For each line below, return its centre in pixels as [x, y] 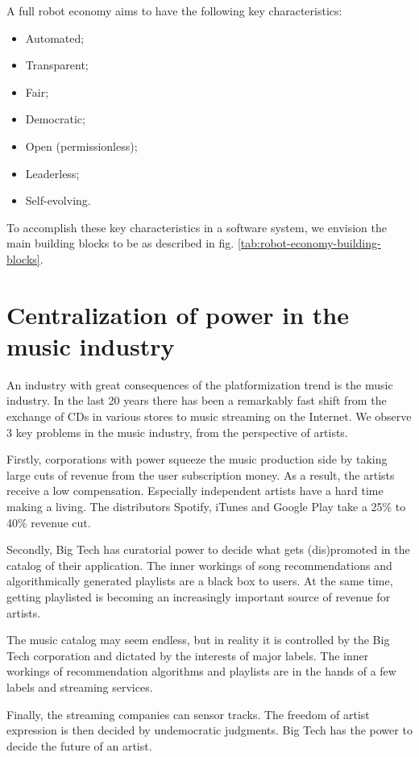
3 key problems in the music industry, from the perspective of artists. [177, 432]
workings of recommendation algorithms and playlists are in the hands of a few [201, 671]
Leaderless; [52, 173]
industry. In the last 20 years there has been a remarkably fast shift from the [197, 400]
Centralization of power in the [178, 314]
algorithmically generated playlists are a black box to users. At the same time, [200, 581]
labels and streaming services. [80, 686]
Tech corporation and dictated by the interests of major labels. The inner [188, 655]
